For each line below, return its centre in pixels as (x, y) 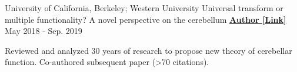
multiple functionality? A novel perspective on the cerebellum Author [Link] (146, 19)
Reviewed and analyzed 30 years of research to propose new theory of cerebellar (148, 50)
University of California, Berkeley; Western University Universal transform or (144, 8)
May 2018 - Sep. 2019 (44, 31)
